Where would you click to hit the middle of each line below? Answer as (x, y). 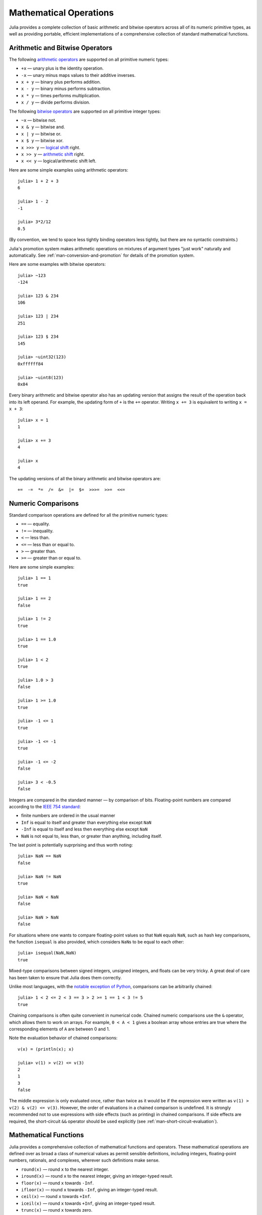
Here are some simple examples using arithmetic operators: (69, 170)
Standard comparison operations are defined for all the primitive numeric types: (89, 515)
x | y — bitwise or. (41, 134)
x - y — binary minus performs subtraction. (66, 89)
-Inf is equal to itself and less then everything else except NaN (84, 829)
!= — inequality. (37, 531)
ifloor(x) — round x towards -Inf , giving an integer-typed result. (90, 1189)
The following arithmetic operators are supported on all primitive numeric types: (89, 59)
